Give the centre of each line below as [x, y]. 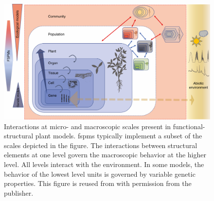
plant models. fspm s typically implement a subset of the [119, 136]
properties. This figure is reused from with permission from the [98, 183]
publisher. [19, 193]
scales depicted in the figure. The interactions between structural [101, 145]
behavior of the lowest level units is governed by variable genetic [100, 174]
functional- [189, 126]
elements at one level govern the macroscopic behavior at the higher [105, 155]
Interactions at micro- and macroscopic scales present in [88, 126]
